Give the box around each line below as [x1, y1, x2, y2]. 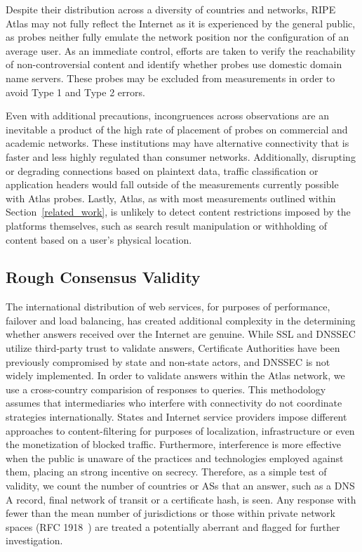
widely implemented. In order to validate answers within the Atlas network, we [6, 368, 345, 383]
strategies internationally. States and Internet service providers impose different [6, 409, 347, 424]
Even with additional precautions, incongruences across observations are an [6, 108, 329, 123]
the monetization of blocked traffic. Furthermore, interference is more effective [6, 437, 342, 452]
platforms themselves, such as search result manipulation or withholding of [6, 218, 328, 232]
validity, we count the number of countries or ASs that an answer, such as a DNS [6, 478, 355, 493]
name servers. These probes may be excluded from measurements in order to [6, 70, 335, 85]
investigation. [6, 533, 63, 548]
